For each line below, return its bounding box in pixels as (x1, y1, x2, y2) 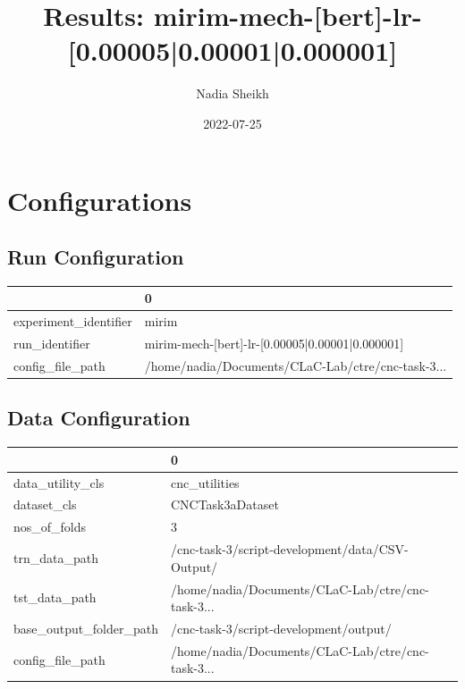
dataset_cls (13, 495, 77, 514)
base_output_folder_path (13, 618, 158, 637)
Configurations (7, 181, 192, 218)
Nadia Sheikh (196, 84, 269, 103)
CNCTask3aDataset (170, 495, 279, 514)
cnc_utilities (170, 473, 240, 492)
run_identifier (13, 334, 90, 353)
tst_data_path (13, 588, 97, 607)
